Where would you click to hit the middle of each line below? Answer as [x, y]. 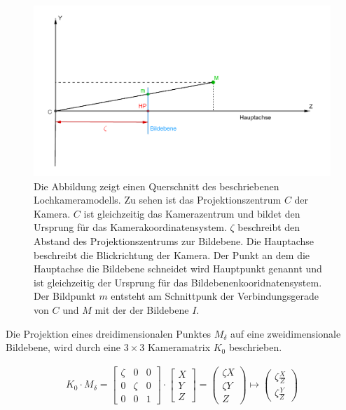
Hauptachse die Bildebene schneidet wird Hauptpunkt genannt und [178, 269]
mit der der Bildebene [142, 309]
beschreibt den [269, 227]
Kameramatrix [179, 347]
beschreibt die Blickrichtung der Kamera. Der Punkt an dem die [172, 254]
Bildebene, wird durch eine [63, 347]
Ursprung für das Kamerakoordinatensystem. [130, 227]
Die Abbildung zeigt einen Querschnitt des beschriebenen [157, 186]
